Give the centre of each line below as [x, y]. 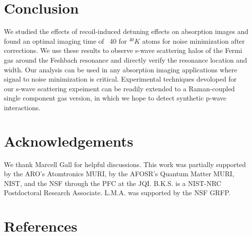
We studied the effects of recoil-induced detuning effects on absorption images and [126, 31]
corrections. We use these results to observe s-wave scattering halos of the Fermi [123, 50]
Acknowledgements [69, 141]
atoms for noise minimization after [194, 41]
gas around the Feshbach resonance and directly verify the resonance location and [126, 59]
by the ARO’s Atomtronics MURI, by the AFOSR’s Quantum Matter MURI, [119, 174]
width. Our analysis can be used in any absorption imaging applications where [121, 69]
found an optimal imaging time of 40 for [66, 41]
